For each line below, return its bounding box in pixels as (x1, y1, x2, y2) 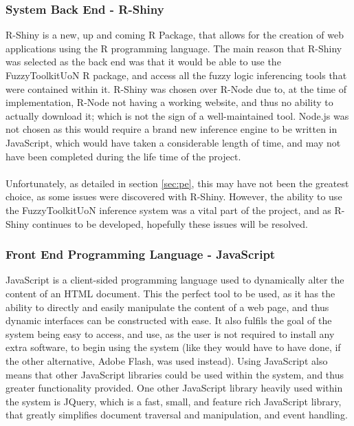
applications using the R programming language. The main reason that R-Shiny (5, 41, 342, 55)
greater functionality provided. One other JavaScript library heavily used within (5, 381, 343, 395)
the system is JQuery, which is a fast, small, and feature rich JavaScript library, (5, 394, 342, 408)
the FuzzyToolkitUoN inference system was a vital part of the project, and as (5, 202, 331, 217)
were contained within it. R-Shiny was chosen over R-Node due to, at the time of (5, 81, 347, 96)
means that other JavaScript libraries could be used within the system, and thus (5, 367, 344, 381)
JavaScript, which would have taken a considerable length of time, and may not (5, 135, 341, 149)
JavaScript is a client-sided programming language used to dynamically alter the (5, 273, 344, 287)
